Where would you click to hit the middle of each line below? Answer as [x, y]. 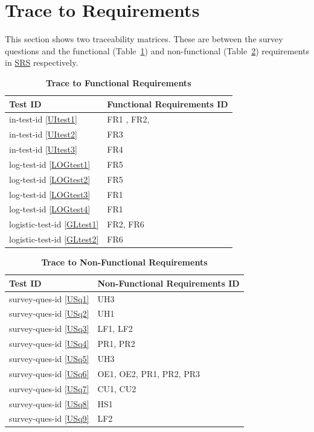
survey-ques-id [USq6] [49, 373]
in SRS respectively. [42, 62]
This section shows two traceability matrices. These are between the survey [144, 39]
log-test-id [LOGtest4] [50, 209]
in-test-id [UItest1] [43, 119]
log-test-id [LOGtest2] [50, 179]
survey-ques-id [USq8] [49, 403]
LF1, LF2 [115, 329]
